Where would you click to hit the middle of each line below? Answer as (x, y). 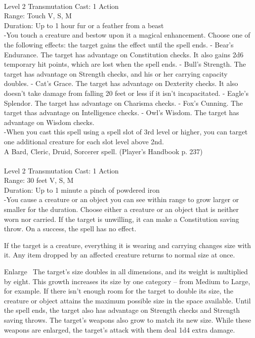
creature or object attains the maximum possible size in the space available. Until (127, 300)
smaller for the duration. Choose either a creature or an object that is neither (121, 209)
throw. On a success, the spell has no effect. (70, 229)
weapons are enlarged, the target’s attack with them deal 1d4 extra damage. (120, 329)
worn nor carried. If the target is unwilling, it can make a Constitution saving (122, 219)
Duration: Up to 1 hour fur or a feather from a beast (84, 25)
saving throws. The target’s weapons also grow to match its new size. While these (127, 320)
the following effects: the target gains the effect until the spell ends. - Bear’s (119, 44)
